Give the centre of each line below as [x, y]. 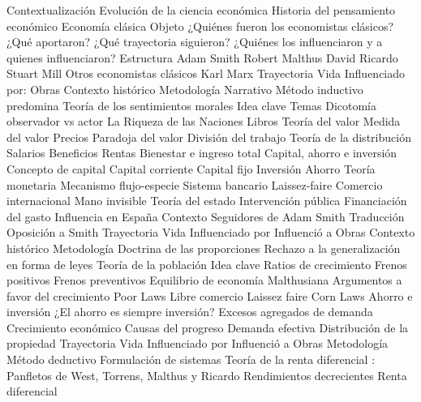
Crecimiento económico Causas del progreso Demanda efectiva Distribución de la [208, 327]
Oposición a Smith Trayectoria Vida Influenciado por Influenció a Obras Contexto [211, 232]
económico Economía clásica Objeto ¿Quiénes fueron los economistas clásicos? [200, 26]
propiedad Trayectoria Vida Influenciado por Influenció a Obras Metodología [198, 343]
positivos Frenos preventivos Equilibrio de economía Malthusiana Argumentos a [204, 280]
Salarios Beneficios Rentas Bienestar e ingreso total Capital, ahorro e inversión [202, 153]
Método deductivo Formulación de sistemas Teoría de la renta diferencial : [191, 359]
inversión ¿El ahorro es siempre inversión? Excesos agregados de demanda [190, 312]
